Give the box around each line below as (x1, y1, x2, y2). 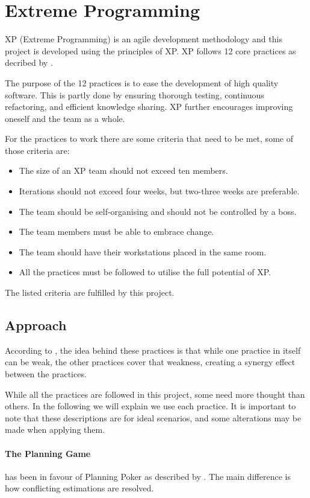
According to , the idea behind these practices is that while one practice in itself (5, 343, 301, 356)
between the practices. (5, 368, 87, 380)
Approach (5, 316, 67, 334)
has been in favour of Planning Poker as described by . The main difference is (5, 470, 291, 482)
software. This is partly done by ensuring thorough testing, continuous (5, 88, 264, 101)
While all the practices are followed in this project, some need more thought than (5, 388, 305, 400)
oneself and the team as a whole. (5, 112, 125, 124)
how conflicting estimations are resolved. (5, 482, 154, 494)
